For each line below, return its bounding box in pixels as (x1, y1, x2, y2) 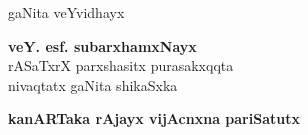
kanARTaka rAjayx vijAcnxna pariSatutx (8, 108, 300, 129)
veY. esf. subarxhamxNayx (8, 35, 197, 56)
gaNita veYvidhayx (8, 2, 125, 22)
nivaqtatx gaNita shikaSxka (8, 74, 178, 95)
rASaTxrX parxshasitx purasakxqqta (8, 55, 234, 76)
